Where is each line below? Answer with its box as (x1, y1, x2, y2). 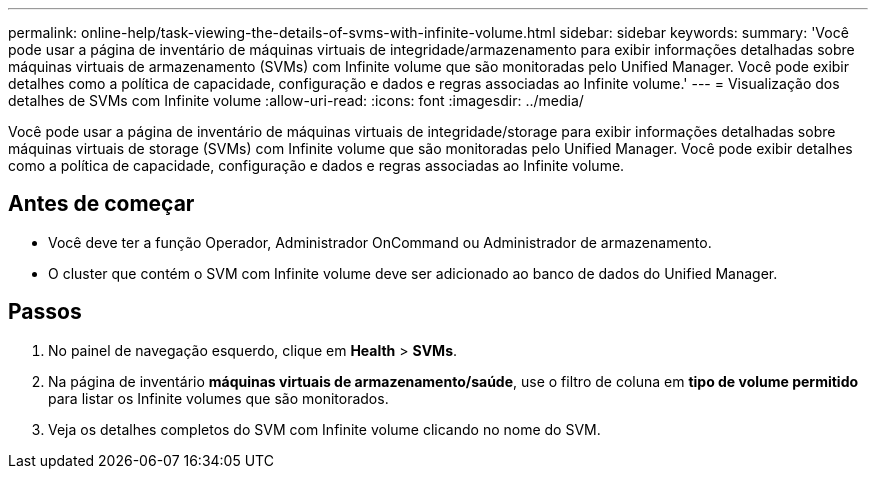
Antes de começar (8, 191, 195, 217)
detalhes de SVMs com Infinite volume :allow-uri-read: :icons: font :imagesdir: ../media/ (8, 92, 584, 109)
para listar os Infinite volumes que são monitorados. (48, 389, 389, 407)
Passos (8, 299, 82, 325)
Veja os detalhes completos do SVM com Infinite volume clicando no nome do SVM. (48, 420, 601, 438)
